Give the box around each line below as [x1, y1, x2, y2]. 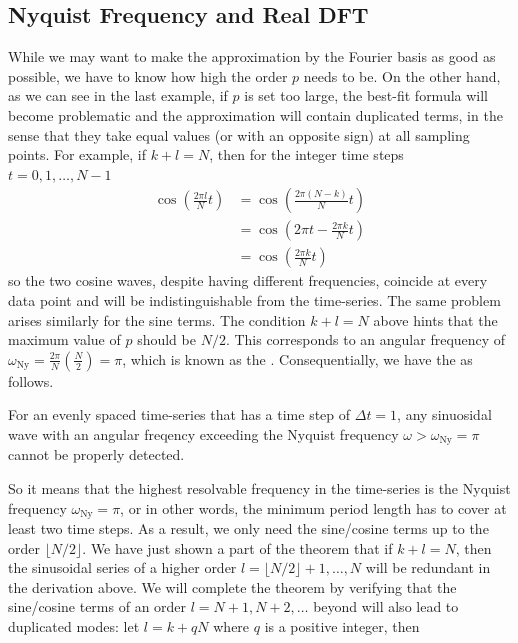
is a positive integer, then [264, 616, 420, 637]
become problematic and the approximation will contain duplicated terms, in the [8, 104, 503, 125]
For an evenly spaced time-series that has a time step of [8, 404, 351, 425]
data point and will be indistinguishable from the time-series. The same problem [8, 290, 501, 311]
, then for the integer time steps [209, 144, 404, 165]
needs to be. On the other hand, [303, 65, 501, 86]
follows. [8, 370, 54, 391]
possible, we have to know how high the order [8, 65, 288, 86]
